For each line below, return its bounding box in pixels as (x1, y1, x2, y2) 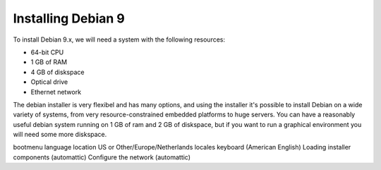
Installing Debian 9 (13, 11, 125, 26)
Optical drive (30, 78, 68, 86)
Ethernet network (30, 87, 81, 96)
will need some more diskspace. (13, 130, 107, 139)
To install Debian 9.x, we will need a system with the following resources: (13, 35, 226, 44)
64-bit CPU (30, 48, 64, 56)
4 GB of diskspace (30, 68, 85, 76)
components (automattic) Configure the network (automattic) (13, 152, 190, 162)
